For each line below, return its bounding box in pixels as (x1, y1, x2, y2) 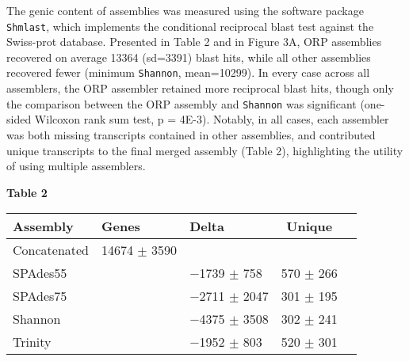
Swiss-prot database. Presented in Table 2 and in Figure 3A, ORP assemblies (6, 33, 382, 50)
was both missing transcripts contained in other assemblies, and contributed (6, 126, 376, 142)
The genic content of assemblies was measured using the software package (6, 2, 364, 18)
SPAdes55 (13, 264, 67, 283)
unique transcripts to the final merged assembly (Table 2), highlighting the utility (6, 142, 403, 158)
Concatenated (13, 241, 90, 260)
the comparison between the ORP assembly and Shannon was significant (6, 95, 357, 112)
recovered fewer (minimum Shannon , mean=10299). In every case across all (6, 64, 370, 81)
